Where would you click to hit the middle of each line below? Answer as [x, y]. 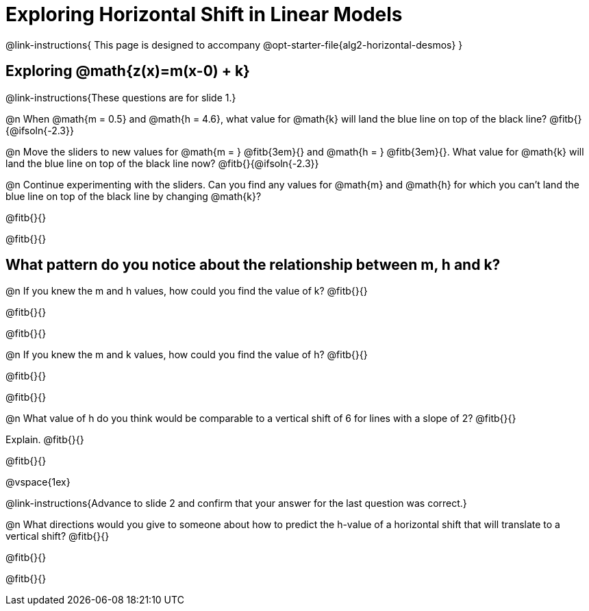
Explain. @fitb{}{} [45, 440]
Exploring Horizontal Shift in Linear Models [204, 14]
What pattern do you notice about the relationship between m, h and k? [253, 265]
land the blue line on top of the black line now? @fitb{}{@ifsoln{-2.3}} [162, 163]
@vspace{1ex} [38, 482]
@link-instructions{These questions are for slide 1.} [121, 97]
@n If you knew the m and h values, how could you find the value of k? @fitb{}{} [187, 291]
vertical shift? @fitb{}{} [58, 536]
